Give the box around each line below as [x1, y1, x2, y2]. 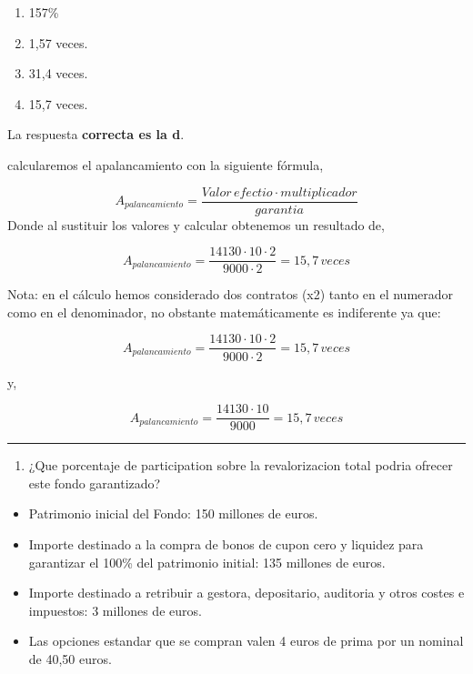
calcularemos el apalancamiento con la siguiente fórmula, [7, 155, 324, 174]
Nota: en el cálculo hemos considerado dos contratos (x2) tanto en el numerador [7, 285, 454, 304]
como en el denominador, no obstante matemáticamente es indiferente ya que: [7, 302, 441, 321]
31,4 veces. [28, 64, 88, 83]
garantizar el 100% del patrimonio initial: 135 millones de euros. [28, 552, 386, 571]
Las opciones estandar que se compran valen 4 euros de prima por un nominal [28, 631, 464, 650]
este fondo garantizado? [28, 473, 161, 492]
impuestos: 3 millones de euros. [28, 600, 202, 619]
